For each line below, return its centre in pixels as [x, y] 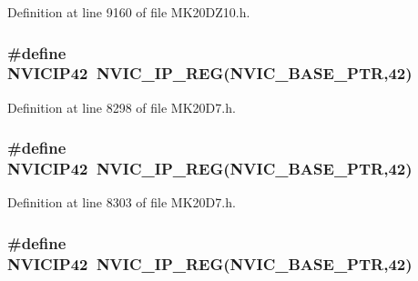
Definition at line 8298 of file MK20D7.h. [122, 107]
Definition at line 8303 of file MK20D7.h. [122, 202]
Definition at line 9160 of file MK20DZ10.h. [129, 12]
